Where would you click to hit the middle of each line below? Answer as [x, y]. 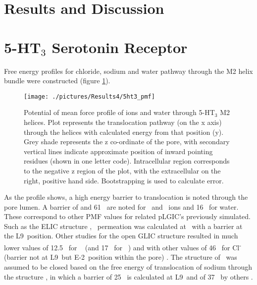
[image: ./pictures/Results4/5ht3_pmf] [89, 96]
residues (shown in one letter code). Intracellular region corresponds [127, 161]
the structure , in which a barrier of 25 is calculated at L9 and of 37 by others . [128, 276]
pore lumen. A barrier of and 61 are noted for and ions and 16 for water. [121, 206]
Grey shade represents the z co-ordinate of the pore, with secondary [127, 142]
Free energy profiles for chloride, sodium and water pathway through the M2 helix [128, 71]
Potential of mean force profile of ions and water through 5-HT [119, 112]
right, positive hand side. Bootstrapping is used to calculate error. [124, 180]
